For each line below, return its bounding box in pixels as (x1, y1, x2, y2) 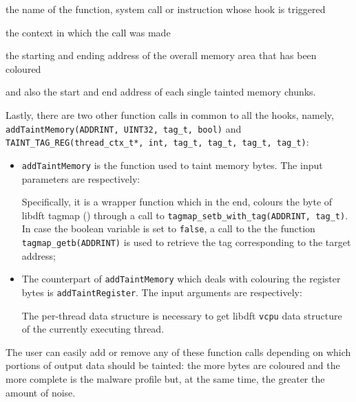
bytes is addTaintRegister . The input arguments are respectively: (21, 284, 302, 299)
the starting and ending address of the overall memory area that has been (6, 48, 317, 63)
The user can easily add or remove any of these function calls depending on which (6, 344, 351, 359)
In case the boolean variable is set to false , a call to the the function (21, 221, 315, 236)
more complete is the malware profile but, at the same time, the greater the (6, 372, 325, 386)
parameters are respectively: (21, 171, 140, 186)
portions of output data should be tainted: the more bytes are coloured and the (6, 358, 340, 372)
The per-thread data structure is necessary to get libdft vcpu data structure (21, 308, 342, 322)
